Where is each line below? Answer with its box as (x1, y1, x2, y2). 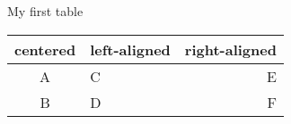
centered (14, 38, 76, 60)
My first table (7, 2, 84, 20)
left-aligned (90, 38, 171, 60)
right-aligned (184, 38, 277, 60)
